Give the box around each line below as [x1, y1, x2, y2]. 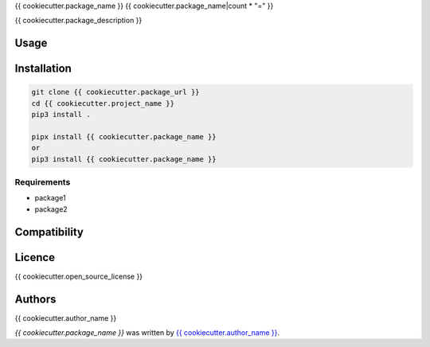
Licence [14, 251, 56, 264]
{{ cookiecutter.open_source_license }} [14, 271, 143, 281]
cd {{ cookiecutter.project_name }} [31, 99, 175, 107]
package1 [34, 193, 67, 203]
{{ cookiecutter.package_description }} [14, 16, 143, 25]
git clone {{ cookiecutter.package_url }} [31, 88, 200, 97]
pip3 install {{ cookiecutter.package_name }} [31, 154, 217, 163]
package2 [34, 204, 68, 214]
